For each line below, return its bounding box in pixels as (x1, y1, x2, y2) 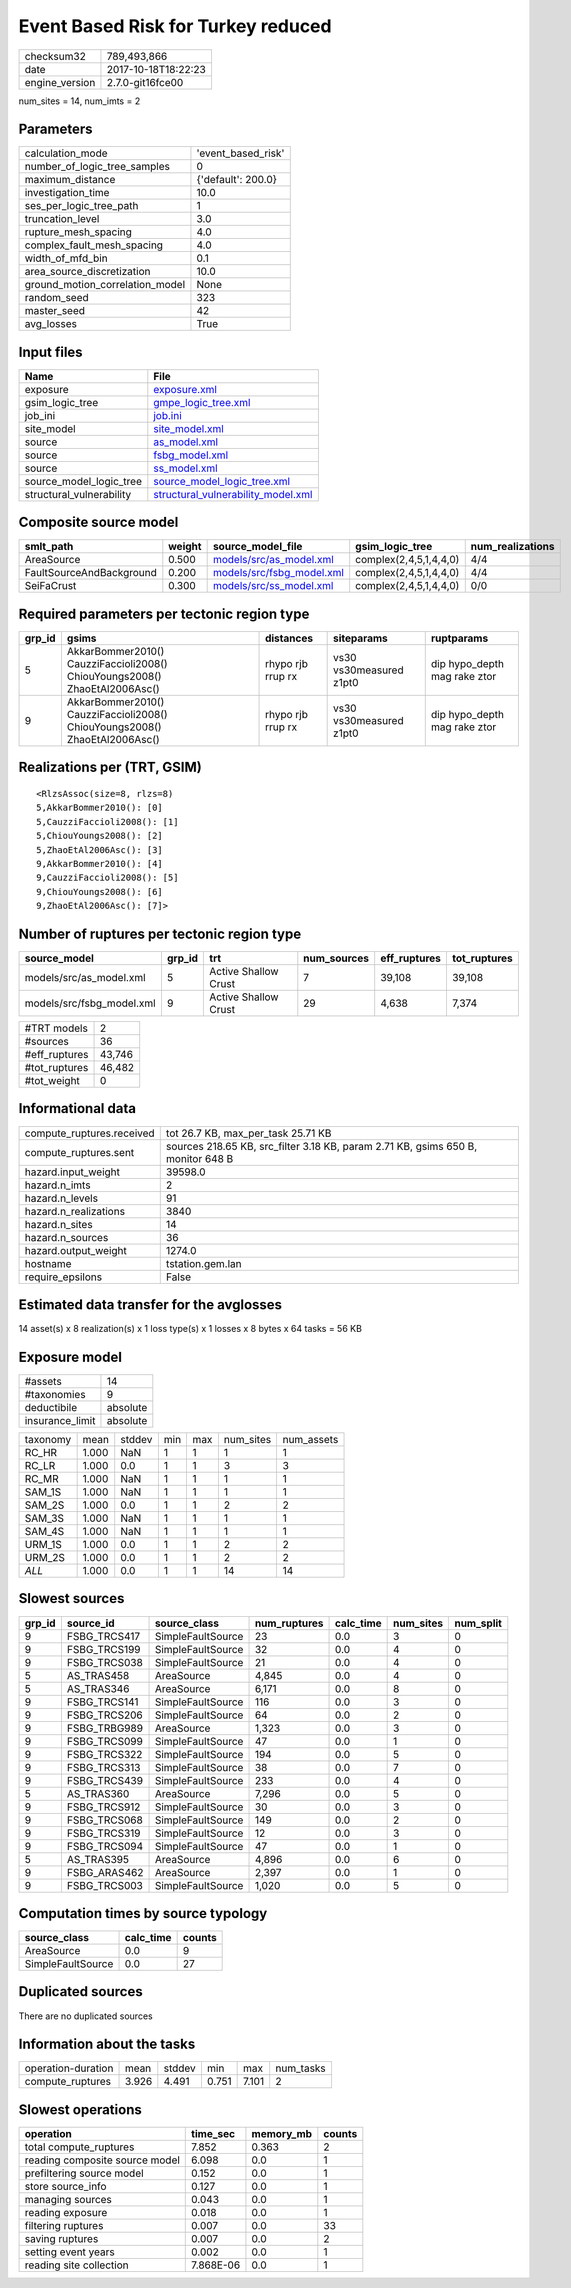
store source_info (24, 2179, 107, 2193)
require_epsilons (24, 1270, 103, 1284)
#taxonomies (24, 1387, 86, 1401)
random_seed (24, 291, 89, 305)
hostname (24, 1256, 72, 1270)
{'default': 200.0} (196, 173, 278, 187)
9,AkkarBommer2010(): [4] (36, 858, 164, 869)
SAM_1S (24, 1485, 62, 1499)
